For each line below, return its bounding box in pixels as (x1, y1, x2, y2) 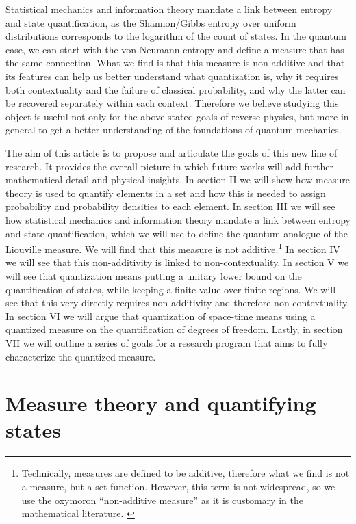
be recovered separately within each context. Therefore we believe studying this (5, 96, 339, 110)
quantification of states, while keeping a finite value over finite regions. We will (5, 282, 336, 296)
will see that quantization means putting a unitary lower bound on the (5, 268, 302, 283)
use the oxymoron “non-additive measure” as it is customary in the (21, 493, 303, 507)
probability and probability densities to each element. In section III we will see (5, 199, 335, 213)
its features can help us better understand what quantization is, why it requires (5, 68, 339, 83)
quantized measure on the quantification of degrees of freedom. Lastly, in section (5, 322, 343, 337)
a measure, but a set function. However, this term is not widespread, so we (21, 480, 335, 493)
